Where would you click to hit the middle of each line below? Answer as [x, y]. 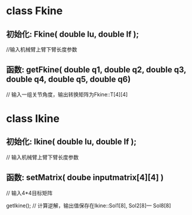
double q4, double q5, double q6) [69, 79]
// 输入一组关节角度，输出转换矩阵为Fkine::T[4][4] [67, 94]
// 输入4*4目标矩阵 [30, 193]
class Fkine [35, 11]
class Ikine [33, 119]
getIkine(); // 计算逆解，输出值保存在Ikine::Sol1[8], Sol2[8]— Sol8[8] [89, 206]
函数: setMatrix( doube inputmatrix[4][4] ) [85, 177]
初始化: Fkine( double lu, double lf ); [73, 34]
